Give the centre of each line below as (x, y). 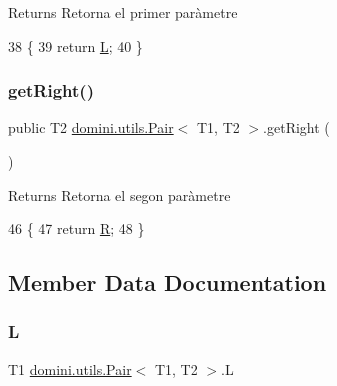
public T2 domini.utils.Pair (91, 127)
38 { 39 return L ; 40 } (75, 45)
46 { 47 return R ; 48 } (76, 228)
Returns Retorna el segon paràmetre (119, 194)
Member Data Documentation (167, 282)
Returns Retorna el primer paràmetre (123, 12)
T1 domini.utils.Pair (70, 368)
